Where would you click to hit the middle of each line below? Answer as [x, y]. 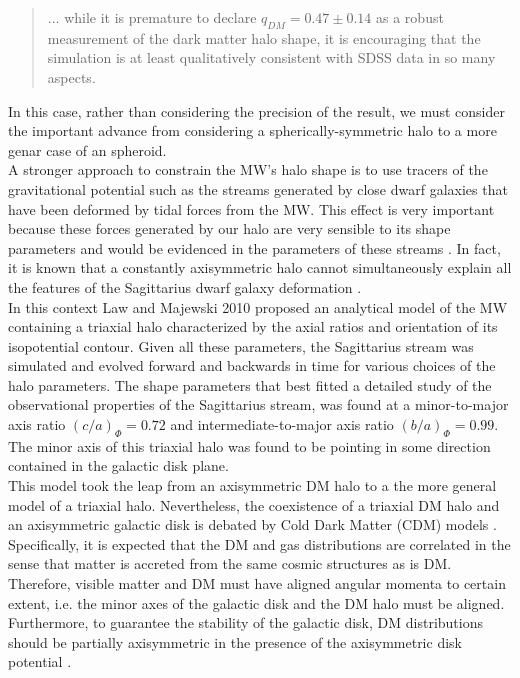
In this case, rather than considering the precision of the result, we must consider [256, 110]
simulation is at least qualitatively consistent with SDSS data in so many [271, 57]
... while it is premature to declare [152, 17]
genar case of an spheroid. [87, 149]
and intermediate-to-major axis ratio [282, 424]
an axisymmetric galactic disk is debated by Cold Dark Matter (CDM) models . [252, 524]
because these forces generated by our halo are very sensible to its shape [229, 228]
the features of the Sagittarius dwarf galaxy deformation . [185, 286]
